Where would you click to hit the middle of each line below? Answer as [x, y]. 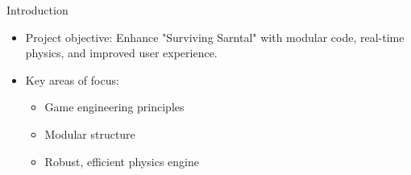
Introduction [37, 10]
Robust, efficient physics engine [122, 161]
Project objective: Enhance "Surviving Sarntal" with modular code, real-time [215, 37]
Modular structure [90, 133]
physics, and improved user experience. [121, 53]
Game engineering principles [114, 107]
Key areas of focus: [72, 79]
